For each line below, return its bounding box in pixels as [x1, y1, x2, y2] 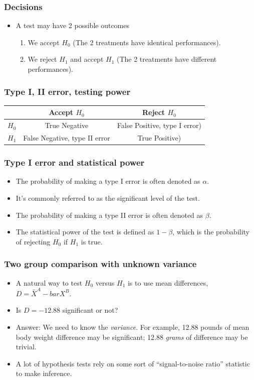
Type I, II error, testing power [4, 85, 131, 97]
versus [95, 277, 115, 288]
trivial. [16, 341, 37, 352]
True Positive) [137, 133, 181, 143]
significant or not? [62, 305, 118, 315]
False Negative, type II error [23, 133, 110, 143]
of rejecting [16, 236, 51, 246]
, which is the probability [172, 226, 250, 237]
